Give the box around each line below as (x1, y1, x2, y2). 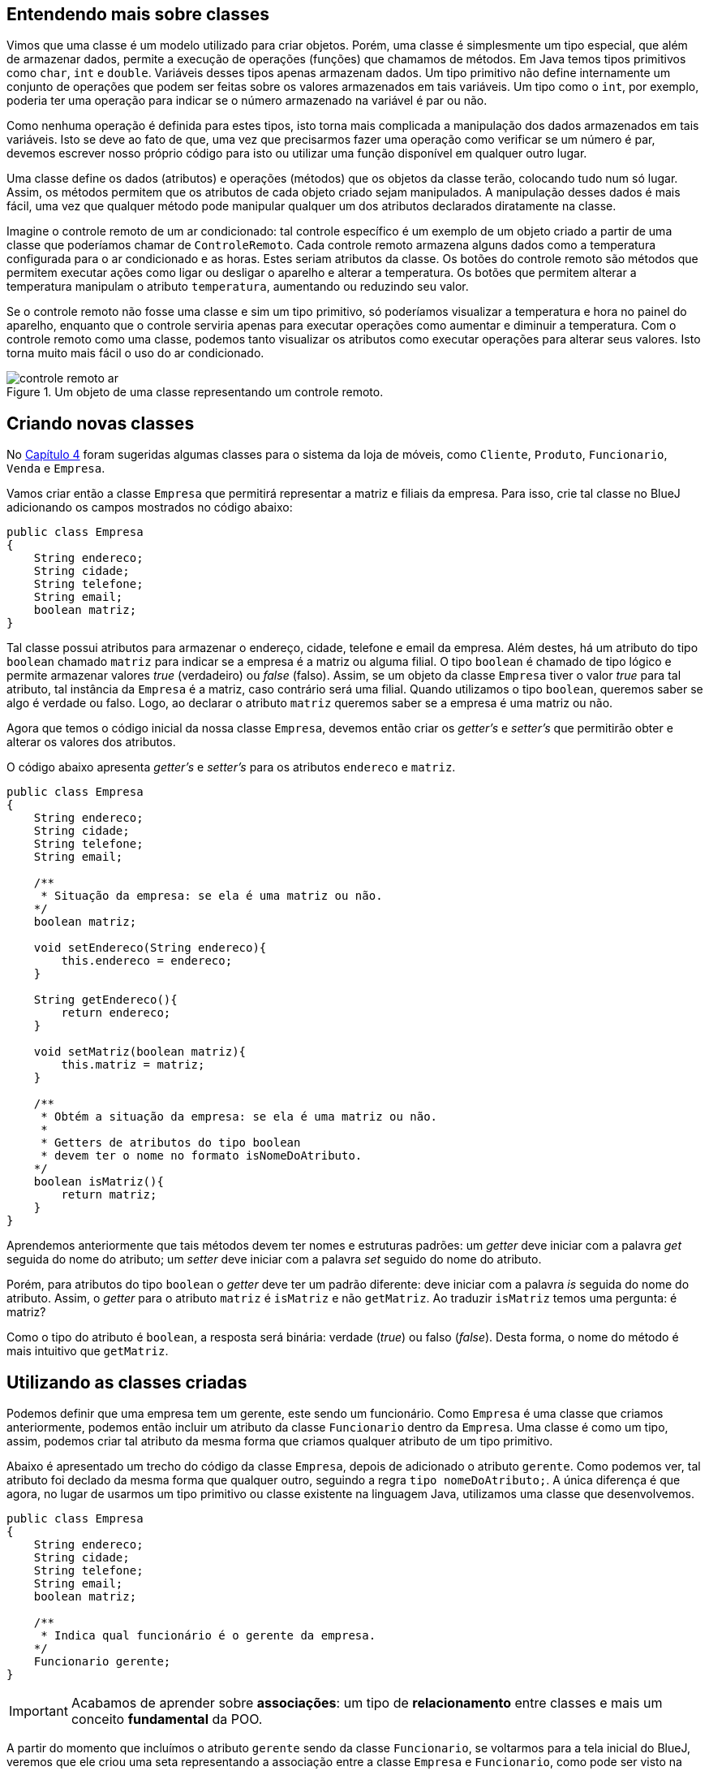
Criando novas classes (6, 413, 195, 434)
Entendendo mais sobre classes (6, 4, 270, 24)
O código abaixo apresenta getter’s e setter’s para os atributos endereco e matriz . (6, 760, 456, 775)
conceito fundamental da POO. (71, 1711, 263, 1728)
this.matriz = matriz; (61, 1058, 205, 1072)
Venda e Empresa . (6, 461, 105, 476)
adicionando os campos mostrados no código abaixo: (6, 500, 293, 515)
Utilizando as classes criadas (6, 1371, 247, 1393)
